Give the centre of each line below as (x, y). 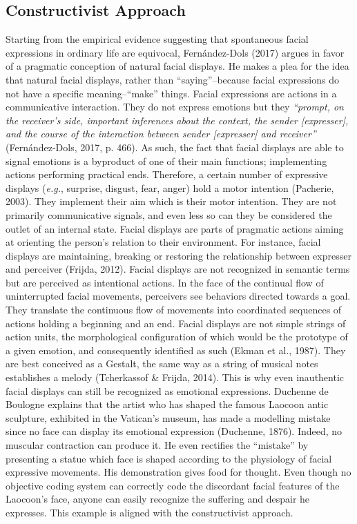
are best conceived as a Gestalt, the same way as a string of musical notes (162, 363)
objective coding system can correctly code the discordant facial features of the (173, 485)
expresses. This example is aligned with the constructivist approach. (149, 512)
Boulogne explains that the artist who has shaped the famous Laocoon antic (167, 404)
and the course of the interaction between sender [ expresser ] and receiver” (161, 134)
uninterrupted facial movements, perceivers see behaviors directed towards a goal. (178, 296)
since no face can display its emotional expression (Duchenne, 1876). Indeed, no (174, 431)
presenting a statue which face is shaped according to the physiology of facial (169, 458)
